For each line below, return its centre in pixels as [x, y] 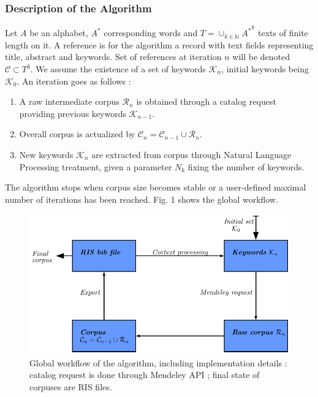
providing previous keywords [73, 113]
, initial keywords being [265, 69]
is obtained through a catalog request [206, 101]
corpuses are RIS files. [71, 386]
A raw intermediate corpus [69, 101]
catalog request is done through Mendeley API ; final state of [145, 375]
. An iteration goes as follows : [74, 81]
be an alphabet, [59, 33]
